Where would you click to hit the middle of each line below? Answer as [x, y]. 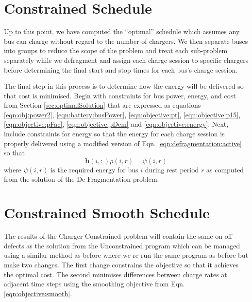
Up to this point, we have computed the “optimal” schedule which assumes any [122, 31]
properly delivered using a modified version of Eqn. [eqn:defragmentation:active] [123, 143]
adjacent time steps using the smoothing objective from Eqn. [94, 284]
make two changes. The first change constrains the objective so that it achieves [121, 264]
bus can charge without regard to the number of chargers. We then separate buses [126, 41]
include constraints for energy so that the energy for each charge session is [114, 134]
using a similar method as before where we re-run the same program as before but [126, 255]
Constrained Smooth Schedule [107, 213]
